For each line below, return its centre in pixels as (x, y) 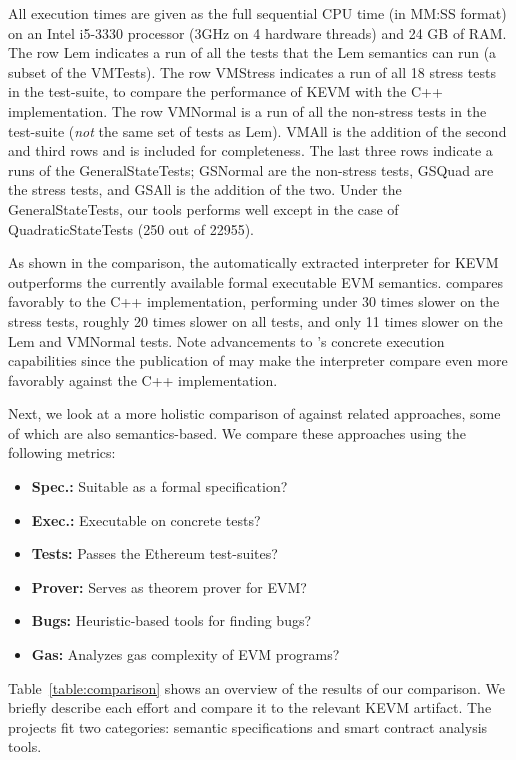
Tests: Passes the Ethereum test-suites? (154, 553)
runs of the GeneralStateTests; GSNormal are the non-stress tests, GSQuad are (251, 169)
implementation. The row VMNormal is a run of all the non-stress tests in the (247, 110)
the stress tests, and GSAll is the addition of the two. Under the (205, 189)
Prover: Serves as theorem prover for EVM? (169, 586)
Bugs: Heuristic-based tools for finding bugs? (171, 620)
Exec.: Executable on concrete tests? (146, 519)
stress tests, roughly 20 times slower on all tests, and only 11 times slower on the (255, 320)
